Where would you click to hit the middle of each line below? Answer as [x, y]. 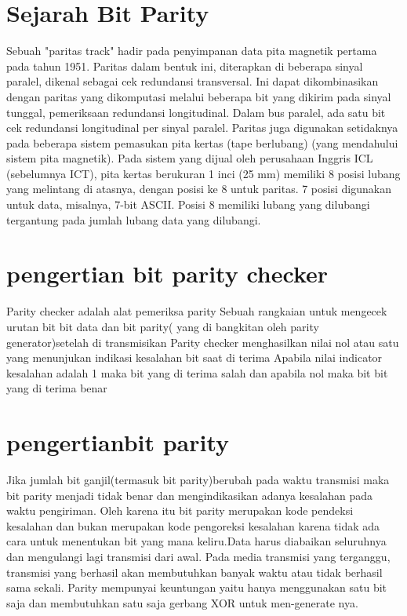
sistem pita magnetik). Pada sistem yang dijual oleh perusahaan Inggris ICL [190, 158]
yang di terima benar [57, 388]
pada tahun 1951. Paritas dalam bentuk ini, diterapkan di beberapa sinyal [185, 66]
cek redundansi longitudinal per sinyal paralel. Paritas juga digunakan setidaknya [202, 128]
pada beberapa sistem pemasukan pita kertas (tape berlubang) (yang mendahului [202, 142]
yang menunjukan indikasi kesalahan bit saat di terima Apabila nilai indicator [194, 357]
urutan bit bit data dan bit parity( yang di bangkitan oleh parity [163, 326]
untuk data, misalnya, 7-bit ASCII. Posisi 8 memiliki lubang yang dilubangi [188, 204]
